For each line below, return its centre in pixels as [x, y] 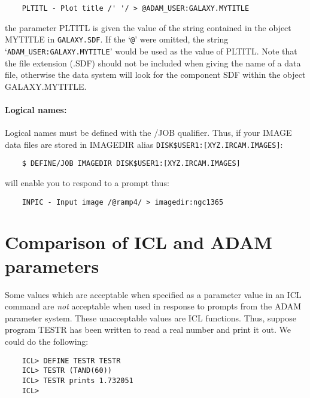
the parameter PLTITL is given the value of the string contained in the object [148, 27]
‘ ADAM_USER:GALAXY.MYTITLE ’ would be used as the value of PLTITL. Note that [151, 51]
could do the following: [47, 341]
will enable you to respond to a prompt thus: [87, 183]
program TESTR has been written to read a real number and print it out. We [148, 329]
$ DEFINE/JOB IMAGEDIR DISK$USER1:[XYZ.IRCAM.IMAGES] [131, 164]
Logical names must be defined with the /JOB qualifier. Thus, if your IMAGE [148, 133]
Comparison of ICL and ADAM [139, 242]
